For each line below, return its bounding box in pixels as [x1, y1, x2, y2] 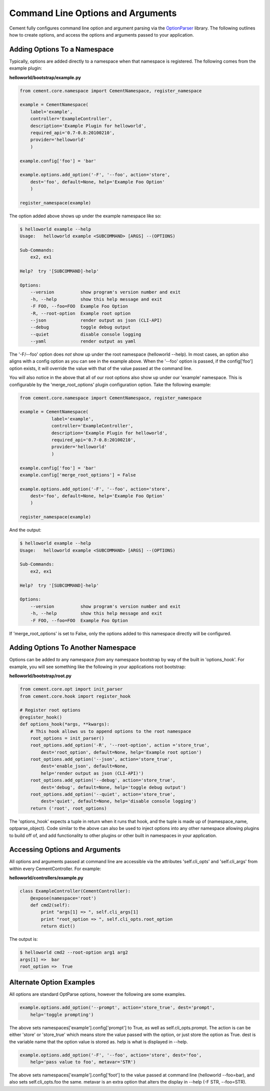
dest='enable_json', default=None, [40, 763, 128, 769]
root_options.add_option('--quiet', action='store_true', [30, 791, 175, 797]
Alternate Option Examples [9, 978, 95, 987]
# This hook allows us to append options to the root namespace [30, 728, 191, 734]
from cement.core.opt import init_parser [19, 686, 123, 692]
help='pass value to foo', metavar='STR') [30, 1059, 136, 1064]
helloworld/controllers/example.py [9, 875, 83, 881]
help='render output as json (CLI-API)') [40, 770, 144, 776]
